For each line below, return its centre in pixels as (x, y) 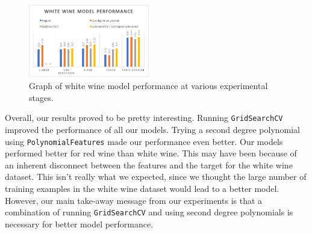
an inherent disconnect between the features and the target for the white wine (149, 165)
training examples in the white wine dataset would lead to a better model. (142, 188)
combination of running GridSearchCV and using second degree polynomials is (149, 212)
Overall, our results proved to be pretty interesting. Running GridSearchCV (144, 118)
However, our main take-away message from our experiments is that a (134, 200)
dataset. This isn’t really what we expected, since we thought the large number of (156, 177)
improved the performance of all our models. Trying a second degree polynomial (153, 129)
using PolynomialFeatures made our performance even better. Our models (144, 141)
